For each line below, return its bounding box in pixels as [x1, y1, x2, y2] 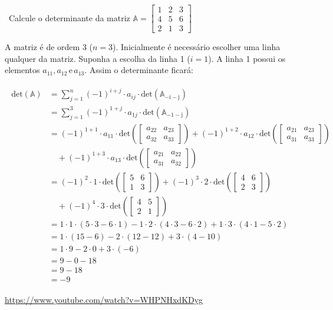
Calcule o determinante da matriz [8, 11, 130, 24]
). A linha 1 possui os [208, 52, 286, 64]
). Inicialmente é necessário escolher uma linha [113, 41, 281, 53]
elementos [5, 64, 40, 76]
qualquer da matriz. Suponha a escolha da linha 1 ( [5, 52, 190, 64]
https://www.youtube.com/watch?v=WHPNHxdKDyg [5, 293, 203, 305]
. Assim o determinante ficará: [84, 64, 193, 76]
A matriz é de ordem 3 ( [5, 41, 93, 53]
